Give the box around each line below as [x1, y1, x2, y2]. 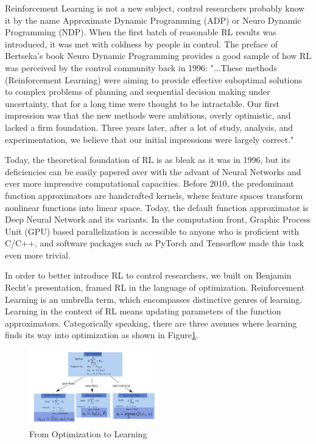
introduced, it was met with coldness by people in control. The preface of [5, 37, 278, 50]
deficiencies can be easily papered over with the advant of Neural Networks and [5, 165, 301, 178]
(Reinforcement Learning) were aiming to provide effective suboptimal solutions [5, 73, 303, 86]
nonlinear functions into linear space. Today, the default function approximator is [5, 201, 309, 213]
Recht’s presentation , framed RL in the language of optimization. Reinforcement [5, 281, 305, 294]
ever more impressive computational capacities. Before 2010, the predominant [5, 177, 294, 190]
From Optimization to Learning [29, 428, 147, 440]
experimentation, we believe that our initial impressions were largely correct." [5, 133, 294, 145]
